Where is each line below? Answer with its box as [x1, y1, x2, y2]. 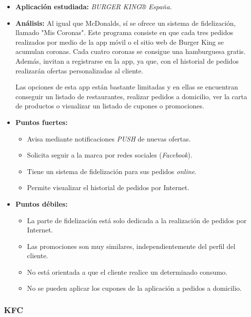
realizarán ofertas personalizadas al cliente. [15, 65, 143, 75]
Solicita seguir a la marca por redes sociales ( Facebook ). [27, 150, 193, 160]
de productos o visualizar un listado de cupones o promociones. [15, 101, 204, 111]
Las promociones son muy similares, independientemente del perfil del [27, 241, 235, 251]
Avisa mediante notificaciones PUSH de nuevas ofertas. [27, 133, 191, 143]
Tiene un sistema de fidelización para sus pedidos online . [27, 166, 197, 176]
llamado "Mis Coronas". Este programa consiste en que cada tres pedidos [15, 27, 233, 37]
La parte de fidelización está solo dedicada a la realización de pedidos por [27, 215, 247, 225]
